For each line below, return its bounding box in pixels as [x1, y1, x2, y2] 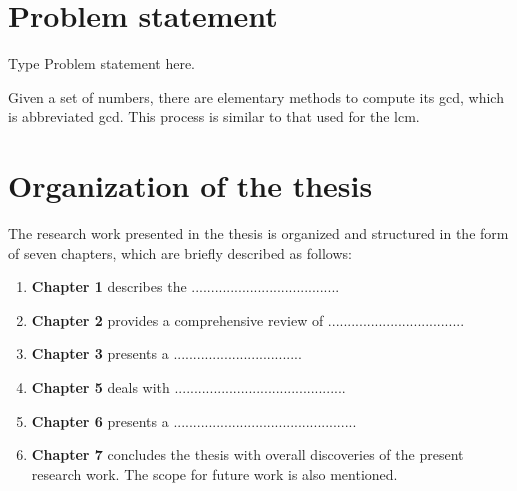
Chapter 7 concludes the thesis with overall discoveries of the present [31, 444, 464, 465]
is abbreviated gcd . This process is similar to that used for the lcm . [8, 106, 420, 127]
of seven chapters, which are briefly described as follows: [8, 242, 352, 263]
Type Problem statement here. [8, 53, 195, 74]
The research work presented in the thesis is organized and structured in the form [8, 223, 509, 244]
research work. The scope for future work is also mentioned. [31, 463, 398, 484]
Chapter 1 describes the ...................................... [31, 276, 340, 297]
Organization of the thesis [8, 165, 373, 206]
